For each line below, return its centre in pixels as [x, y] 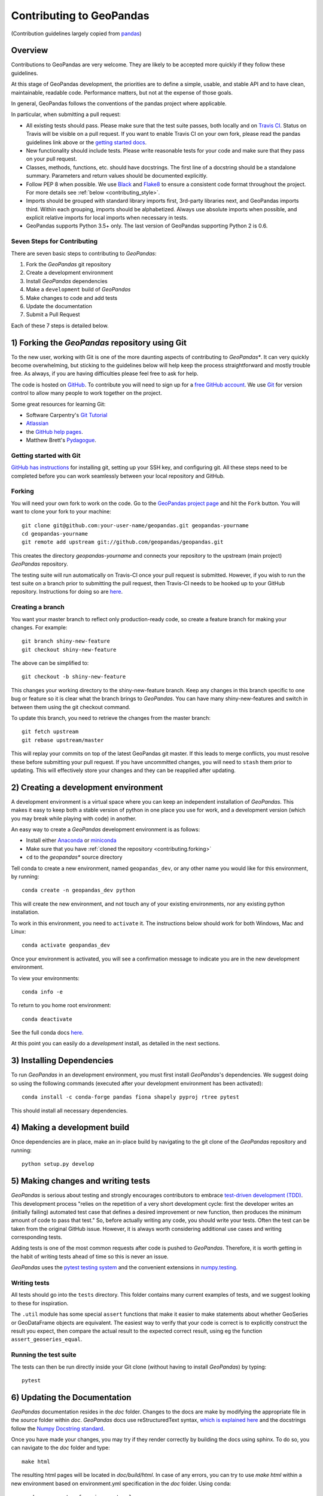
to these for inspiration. [40, 1303]
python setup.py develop [58, 1164]
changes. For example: [39, 627]
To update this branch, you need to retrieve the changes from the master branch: [111, 718]
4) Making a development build [70, 1128]
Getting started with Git [46, 455]
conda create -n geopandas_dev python [79, 890]
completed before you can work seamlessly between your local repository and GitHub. [118, 476]
